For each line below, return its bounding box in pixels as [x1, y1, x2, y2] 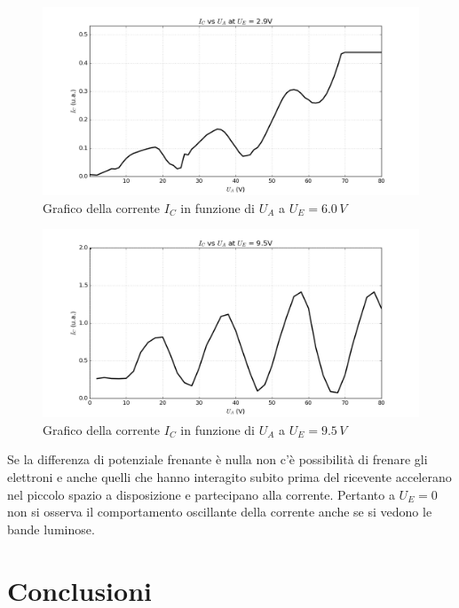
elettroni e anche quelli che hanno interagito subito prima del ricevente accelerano [7, 467, 452, 486]
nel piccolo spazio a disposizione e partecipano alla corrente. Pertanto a [7, 485, 395, 503]
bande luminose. [7, 519, 95, 538]
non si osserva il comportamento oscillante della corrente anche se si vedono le [7, 502, 432, 521]
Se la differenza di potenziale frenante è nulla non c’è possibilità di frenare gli [7, 450, 428, 469]
